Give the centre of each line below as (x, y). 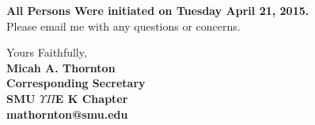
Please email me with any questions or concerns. (123, 26)
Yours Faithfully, (47, 52)
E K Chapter (91, 98)
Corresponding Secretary (76, 83)
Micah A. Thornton (61, 67)
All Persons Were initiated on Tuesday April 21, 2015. (158, 10)
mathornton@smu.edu (67, 114)
